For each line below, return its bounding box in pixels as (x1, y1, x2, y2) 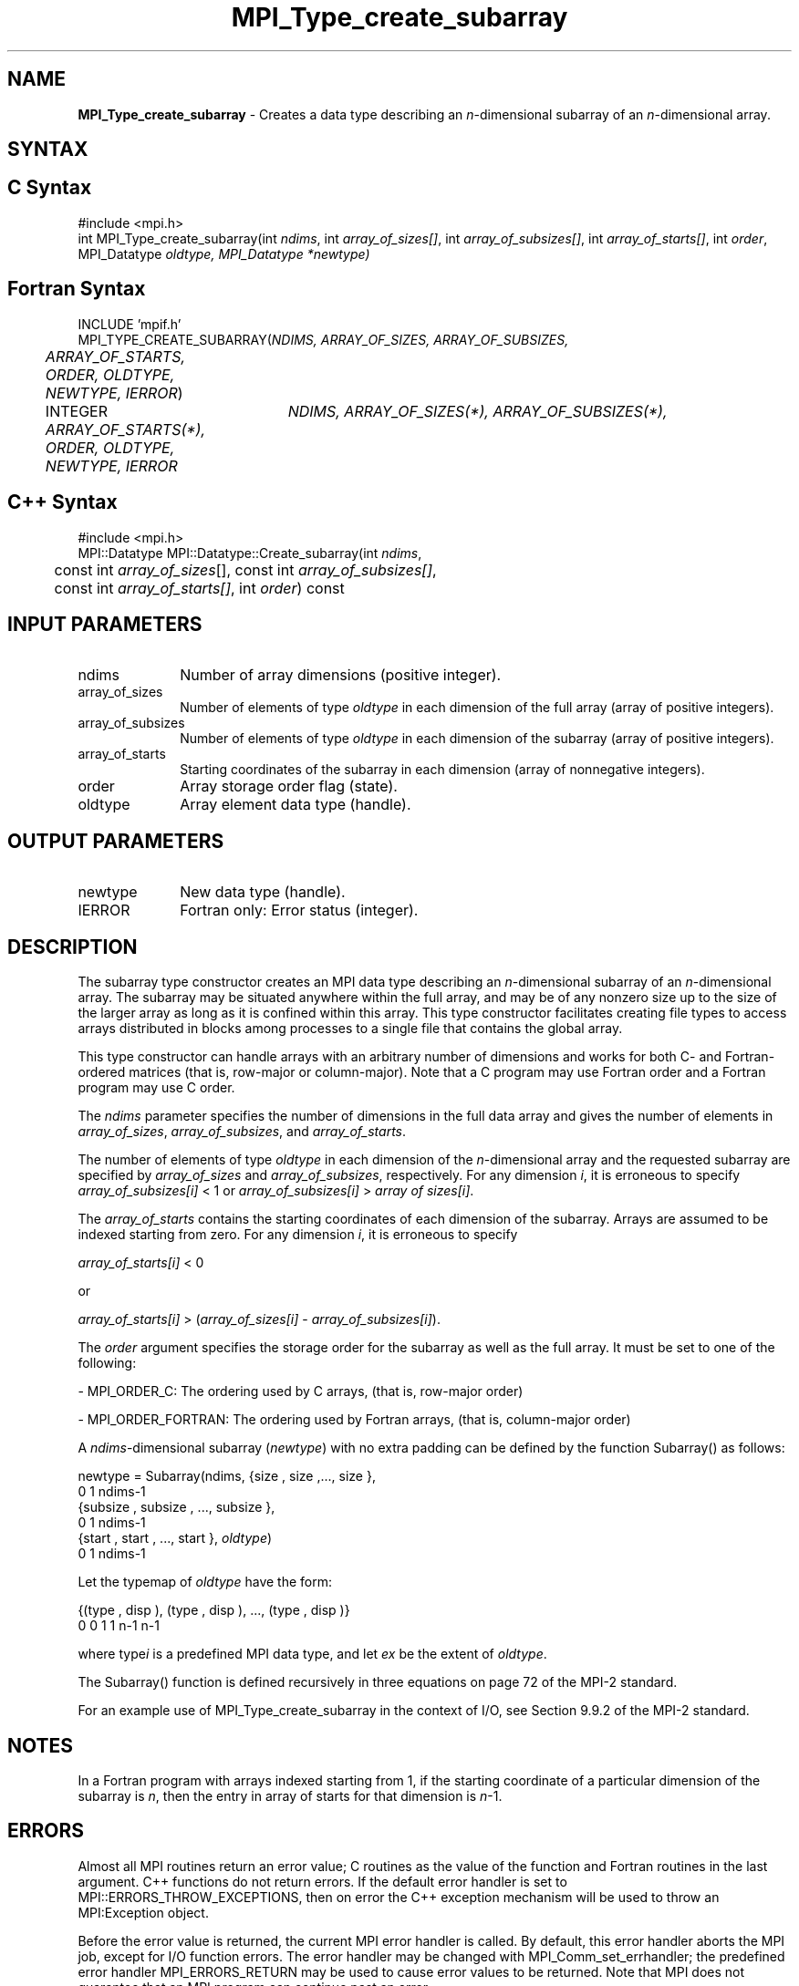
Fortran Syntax (7, 277, 146, 301)
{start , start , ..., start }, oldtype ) (78, 1530, 273, 1546)
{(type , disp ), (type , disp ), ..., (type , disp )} (78, 1602, 350, 1619)
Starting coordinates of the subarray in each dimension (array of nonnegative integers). (180, 761, 705, 778)
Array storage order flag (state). (180, 777, 398, 796)
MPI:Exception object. (78, 1904, 209, 1920)
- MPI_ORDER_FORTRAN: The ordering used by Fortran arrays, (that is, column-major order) (78, 1412, 631, 1428)
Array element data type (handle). (180, 795, 411, 814)
